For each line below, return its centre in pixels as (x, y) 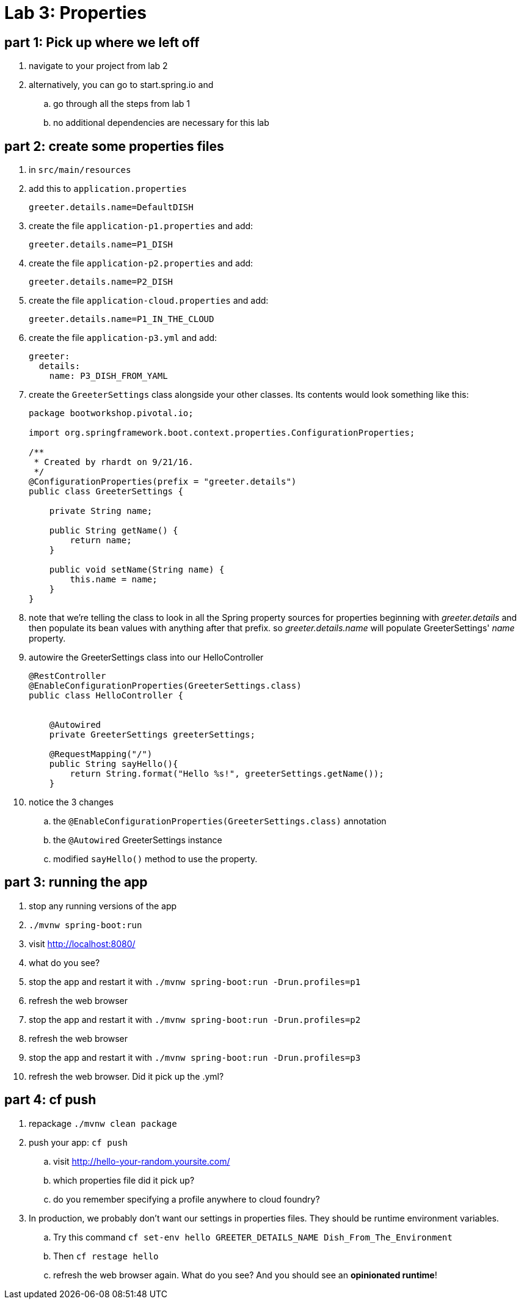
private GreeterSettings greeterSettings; (152, 735)
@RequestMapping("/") (101, 754)
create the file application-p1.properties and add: (141, 226)
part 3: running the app (76, 882)
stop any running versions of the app (103, 906)
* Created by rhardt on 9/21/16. (114, 462)
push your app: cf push (78, 1142)
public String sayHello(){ (114, 764)
